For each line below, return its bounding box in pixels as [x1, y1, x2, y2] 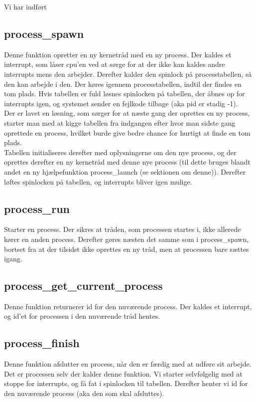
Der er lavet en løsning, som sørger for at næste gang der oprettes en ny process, [4, 108, 250, 118]
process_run [4, 201, 70, 216]
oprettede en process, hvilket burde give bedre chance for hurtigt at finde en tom [4, 127, 251, 138]
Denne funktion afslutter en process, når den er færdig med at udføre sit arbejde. [4, 359, 252, 369]
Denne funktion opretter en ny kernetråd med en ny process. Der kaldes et [4, 49, 232, 59]
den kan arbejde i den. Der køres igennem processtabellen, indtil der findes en [4, 78, 242, 89]
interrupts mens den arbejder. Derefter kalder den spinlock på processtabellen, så [4, 68, 252, 79]
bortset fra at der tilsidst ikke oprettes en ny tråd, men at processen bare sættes [4, 243, 249, 254]
